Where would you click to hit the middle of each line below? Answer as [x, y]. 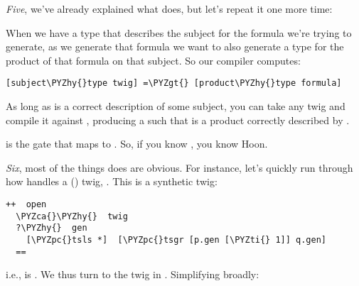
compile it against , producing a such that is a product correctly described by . [178, 120]
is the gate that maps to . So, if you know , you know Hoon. [137, 144]
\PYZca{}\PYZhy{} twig [72, 216]
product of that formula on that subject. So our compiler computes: [153, 60]
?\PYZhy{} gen [52, 228]
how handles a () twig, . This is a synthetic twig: [112, 181]
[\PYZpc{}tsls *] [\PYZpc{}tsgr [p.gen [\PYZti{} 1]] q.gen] [176, 240]
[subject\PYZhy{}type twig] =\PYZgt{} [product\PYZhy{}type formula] [174, 83]
